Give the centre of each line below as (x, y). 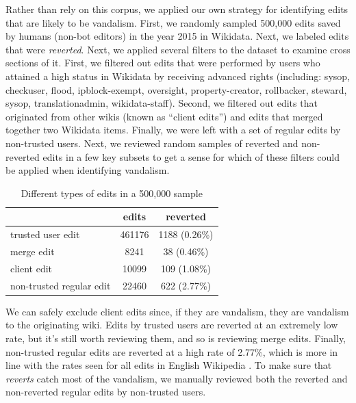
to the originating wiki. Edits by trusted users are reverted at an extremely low (172, 325)
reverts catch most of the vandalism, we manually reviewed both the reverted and (177, 378)
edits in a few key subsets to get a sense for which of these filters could (191, 156)
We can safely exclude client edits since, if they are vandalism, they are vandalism (177, 311)
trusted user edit (45, 234)
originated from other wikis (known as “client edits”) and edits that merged (164, 116)
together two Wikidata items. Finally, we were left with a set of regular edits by (173, 130)
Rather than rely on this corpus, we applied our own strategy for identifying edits (177, 9)
